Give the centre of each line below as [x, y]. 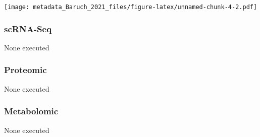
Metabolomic [31, 111]
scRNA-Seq [28, 28]
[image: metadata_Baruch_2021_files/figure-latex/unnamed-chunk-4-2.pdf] [131, 7]
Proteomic [25, 70]
